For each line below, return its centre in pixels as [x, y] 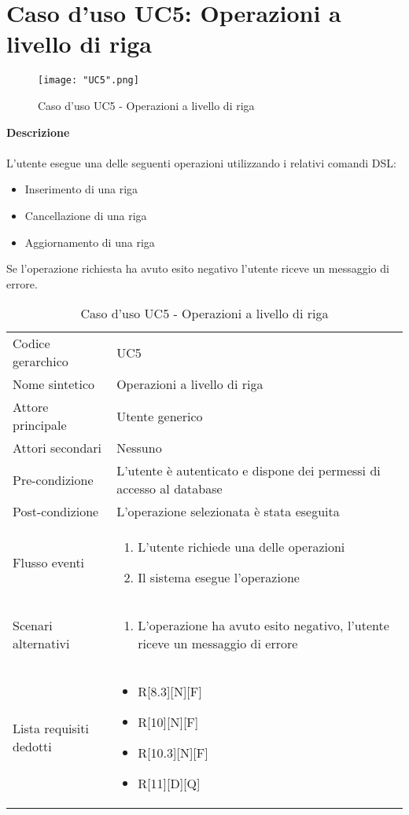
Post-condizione [56, 512]
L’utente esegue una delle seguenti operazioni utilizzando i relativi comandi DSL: [201, 162]
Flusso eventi [49, 562]
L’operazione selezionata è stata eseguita [228, 512]
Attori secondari [57, 448]
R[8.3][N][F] [170, 692]
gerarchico [41, 362]
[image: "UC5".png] [88, 81]
